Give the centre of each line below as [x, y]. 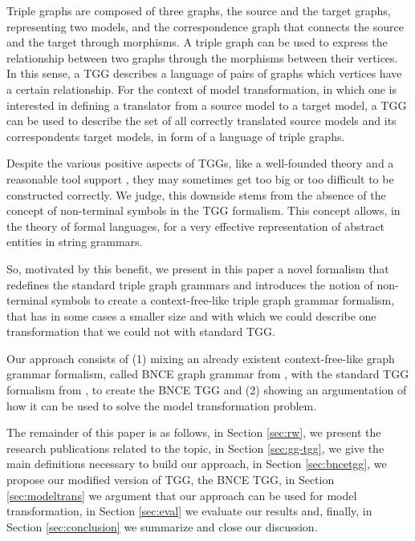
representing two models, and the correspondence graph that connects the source [205, 26]
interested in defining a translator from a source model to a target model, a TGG [207, 105]
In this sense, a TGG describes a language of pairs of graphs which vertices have [204, 73]
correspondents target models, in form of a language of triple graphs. [176, 136]
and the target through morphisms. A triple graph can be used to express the [197, 42]
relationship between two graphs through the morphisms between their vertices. [202, 57]
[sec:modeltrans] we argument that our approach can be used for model [182, 495]
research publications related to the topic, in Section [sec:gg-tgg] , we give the [195, 448]
